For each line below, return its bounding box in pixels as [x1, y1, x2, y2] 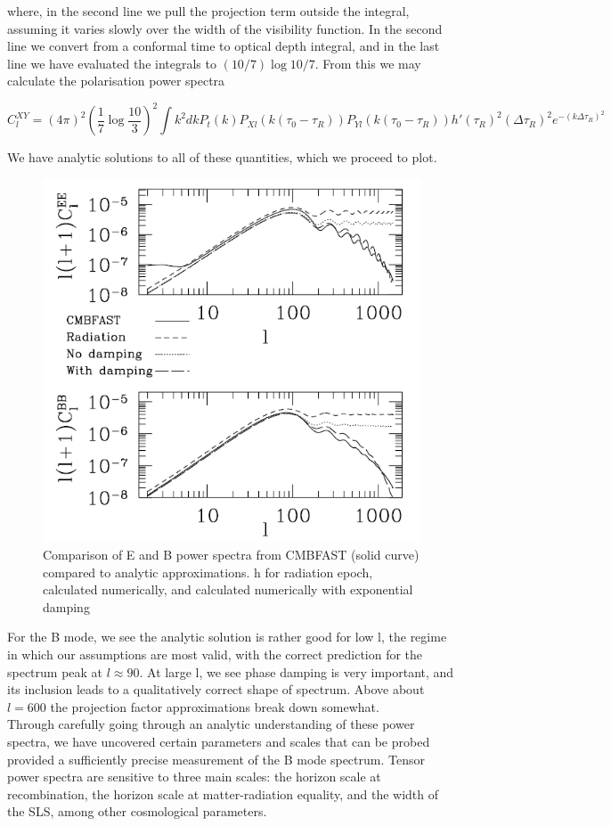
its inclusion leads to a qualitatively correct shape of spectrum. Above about [7, 680, 425, 699]
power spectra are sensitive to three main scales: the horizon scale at [7, 767, 381, 786]
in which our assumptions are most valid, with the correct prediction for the [7, 645, 423, 664]
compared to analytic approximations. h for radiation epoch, [43, 562, 373, 581]
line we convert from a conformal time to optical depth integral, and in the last [7, 37, 440, 55]
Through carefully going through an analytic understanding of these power [7, 715, 415, 733]
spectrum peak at [7, 662, 103, 681]
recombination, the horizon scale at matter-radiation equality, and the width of [7, 784, 439, 803]
